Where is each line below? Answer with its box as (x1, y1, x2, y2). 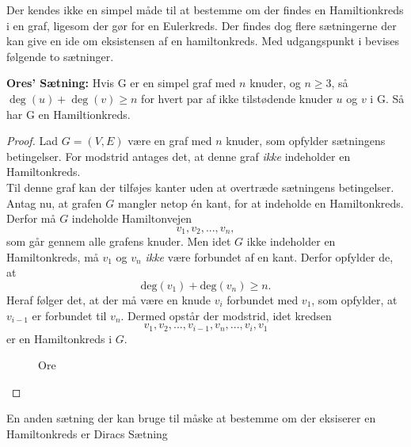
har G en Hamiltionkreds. (6, 105, 131, 122)
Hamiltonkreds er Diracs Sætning (6, 425, 168, 441)
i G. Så (370, 90, 405, 106)
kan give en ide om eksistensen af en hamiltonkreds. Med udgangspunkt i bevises (6, 32, 400, 49)
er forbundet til (32, 307, 107, 323)
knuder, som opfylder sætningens (226, 132, 386, 149)
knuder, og (249, 74, 301, 91)
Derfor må (6, 210, 56, 227)
